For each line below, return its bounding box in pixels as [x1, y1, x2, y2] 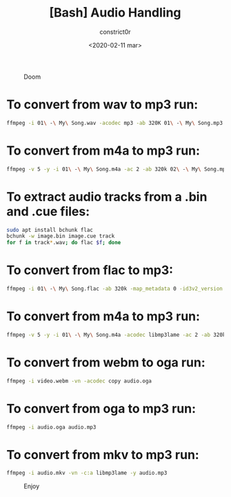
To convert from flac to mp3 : [6, 262, 174, 278]
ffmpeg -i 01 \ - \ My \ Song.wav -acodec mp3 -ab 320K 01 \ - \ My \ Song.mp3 [6, 119, 223, 126]
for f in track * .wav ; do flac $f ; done [6, 240, 121, 246]
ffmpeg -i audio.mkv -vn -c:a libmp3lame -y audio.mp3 [6, 469, 168, 477]
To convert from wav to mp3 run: [6, 97, 199, 113]
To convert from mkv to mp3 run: [6, 447, 199, 462]
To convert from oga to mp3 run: [6, 400, 196, 416]
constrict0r [99, 28, 132, 36]
